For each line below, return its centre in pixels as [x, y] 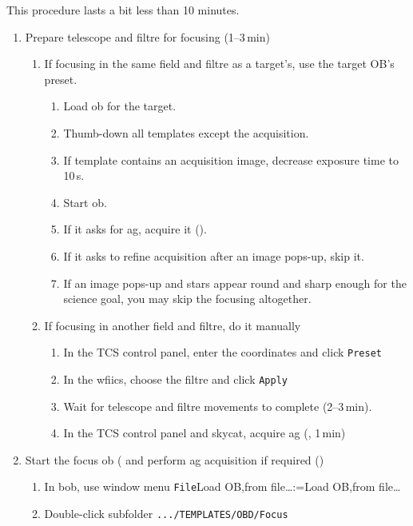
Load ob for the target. [120, 106]
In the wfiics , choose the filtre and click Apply [175, 379]
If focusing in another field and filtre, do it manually [173, 325]
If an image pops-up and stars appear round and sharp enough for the [235, 283]
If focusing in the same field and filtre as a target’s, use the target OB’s [219, 64]
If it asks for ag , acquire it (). [135, 229]
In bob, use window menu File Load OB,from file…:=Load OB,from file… [222, 486]
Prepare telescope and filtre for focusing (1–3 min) [147, 36]
